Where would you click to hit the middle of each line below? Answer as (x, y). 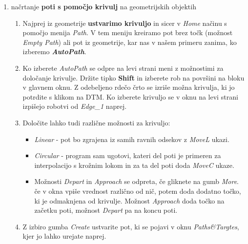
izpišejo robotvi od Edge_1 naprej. (75, 106)
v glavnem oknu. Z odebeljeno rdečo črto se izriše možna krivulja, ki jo (129, 87)
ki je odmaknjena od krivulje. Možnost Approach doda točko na (129, 200)
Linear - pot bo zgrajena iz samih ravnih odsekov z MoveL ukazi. (132, 139)
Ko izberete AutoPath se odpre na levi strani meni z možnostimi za (123, 68)
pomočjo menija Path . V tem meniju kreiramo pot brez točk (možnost (128, 32)
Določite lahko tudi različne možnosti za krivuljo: (96, 122)
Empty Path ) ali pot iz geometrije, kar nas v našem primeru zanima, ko (130, 42)
